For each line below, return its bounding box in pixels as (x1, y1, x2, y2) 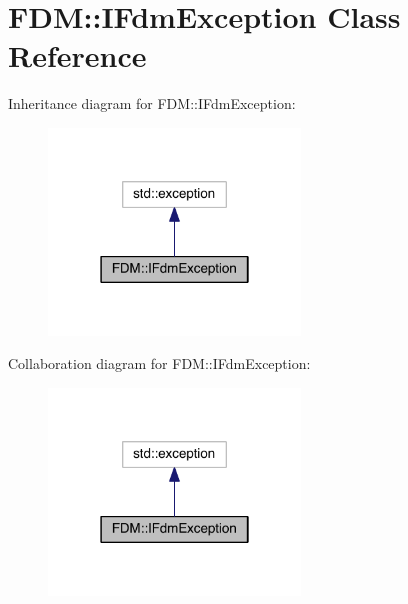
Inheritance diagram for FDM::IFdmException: (8, 93, 296, 114)
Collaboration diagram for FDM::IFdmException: (8, 353, 311, 374)
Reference (8, 35, 147, 76)
